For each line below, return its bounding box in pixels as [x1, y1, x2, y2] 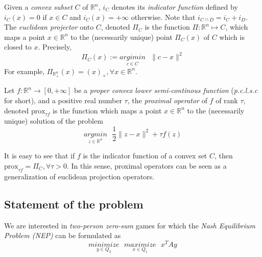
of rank [216, 95, 238, 106]
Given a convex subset [4, 2, 73, 12]
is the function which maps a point [53, 105, 162, 115]
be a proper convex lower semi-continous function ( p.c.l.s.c [74, 85, 258, 96]
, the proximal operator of [127, 95, 207, 106]
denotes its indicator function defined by [111, 2, 238, 12]
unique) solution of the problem [4, 115, 103, 126]
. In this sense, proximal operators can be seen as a [66, 160, 227, 171]
